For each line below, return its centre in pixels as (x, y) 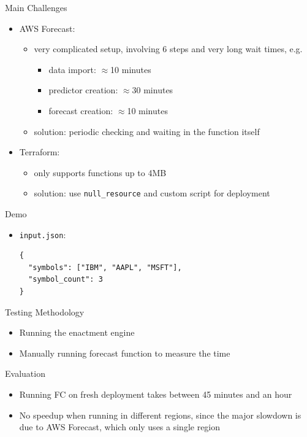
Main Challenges (36, 7)
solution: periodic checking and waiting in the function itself (147, 131)
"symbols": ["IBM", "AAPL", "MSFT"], (105, 267)
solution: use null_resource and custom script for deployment (152, 193)
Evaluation (25, 373)
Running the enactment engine (77, 332)
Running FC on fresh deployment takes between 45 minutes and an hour (156, 394)
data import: (72, 69)
